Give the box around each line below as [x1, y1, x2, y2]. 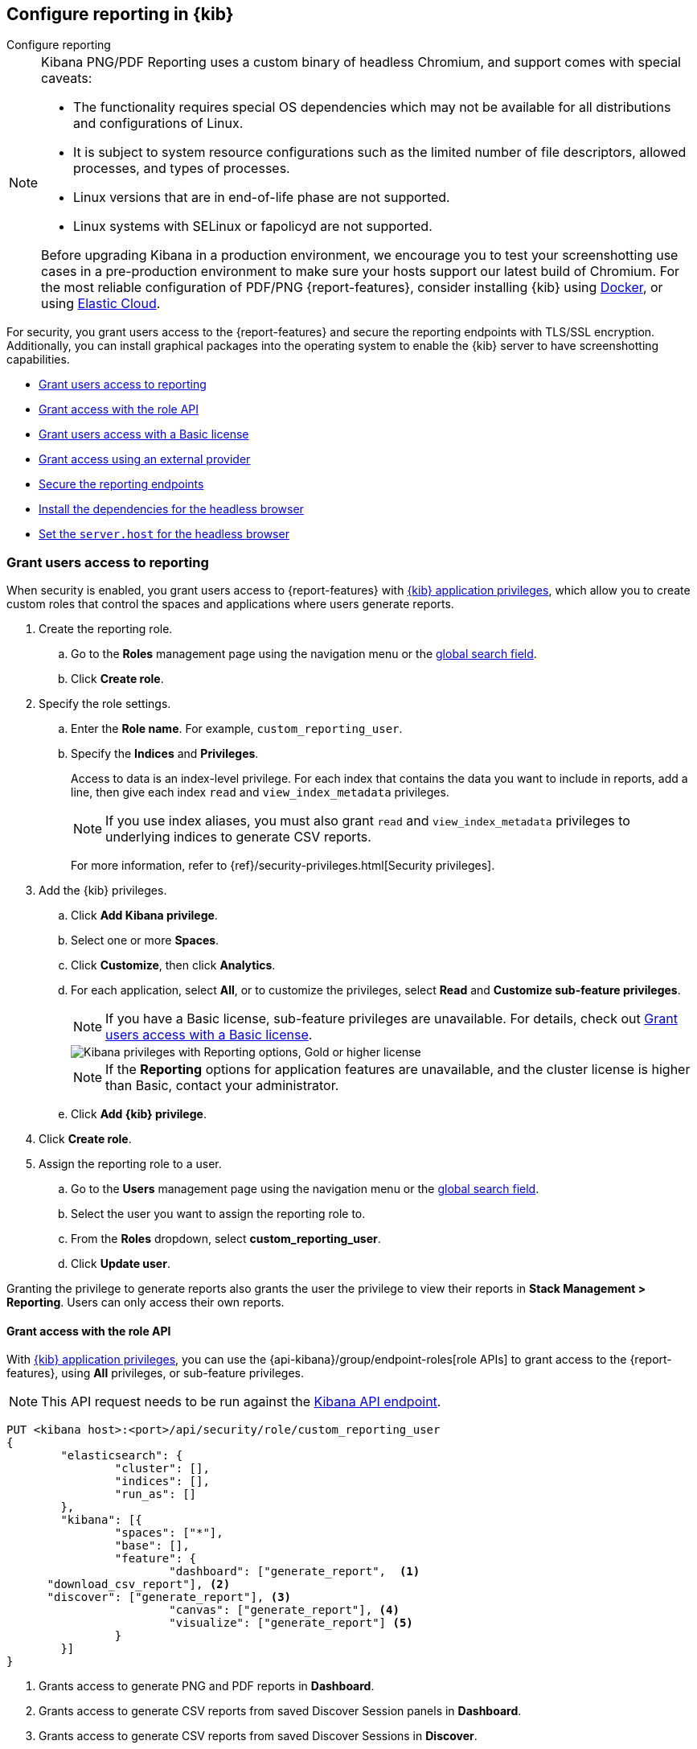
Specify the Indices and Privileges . [71, 747, 259, 761]
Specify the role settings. [39, 697, 171, 711]
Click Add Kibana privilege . [71, 908, 218, 923]
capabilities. [6, 352, 70, 367]
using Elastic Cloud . [41, 295, 161, 312]
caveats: [41, 70, 92, 87]
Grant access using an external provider [39, 452, 251, 467]
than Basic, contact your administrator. [105, 1077, 339, 1094]
